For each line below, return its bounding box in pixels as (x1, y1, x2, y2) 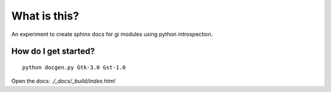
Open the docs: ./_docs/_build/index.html (11, 77, 116, 85)
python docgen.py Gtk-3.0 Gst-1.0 (22, 64, 126, 71)
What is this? (11, 9, 80, 23)
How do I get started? (11, 46, 95, 57)
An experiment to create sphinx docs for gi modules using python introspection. (11, 30, 213, 38)
